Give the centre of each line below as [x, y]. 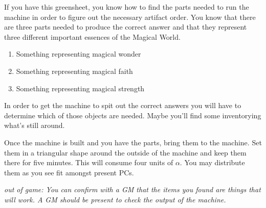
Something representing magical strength [80, 88]
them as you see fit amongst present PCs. [69, 172]
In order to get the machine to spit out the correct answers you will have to [123, 105]
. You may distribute [212, 162]
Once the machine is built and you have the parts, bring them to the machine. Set [133, 142]
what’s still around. [35, 125]
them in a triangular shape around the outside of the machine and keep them [125, 152]
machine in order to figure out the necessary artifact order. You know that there [130, 17]
